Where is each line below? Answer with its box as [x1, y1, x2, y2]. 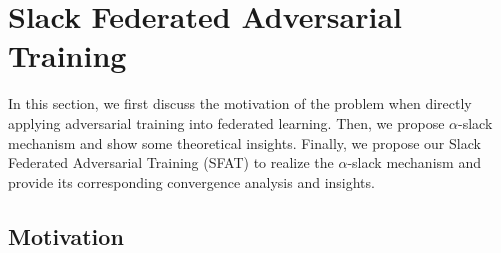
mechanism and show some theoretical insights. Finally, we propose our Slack [8, 132, 481, 153]
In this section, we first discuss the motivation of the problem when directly [8, 93, 472, 114]
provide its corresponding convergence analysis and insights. [8, 171, 375, 192]
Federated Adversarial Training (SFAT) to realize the [8, 152, 334, 173]
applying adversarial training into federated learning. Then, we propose [8, 112, 445, 133]
